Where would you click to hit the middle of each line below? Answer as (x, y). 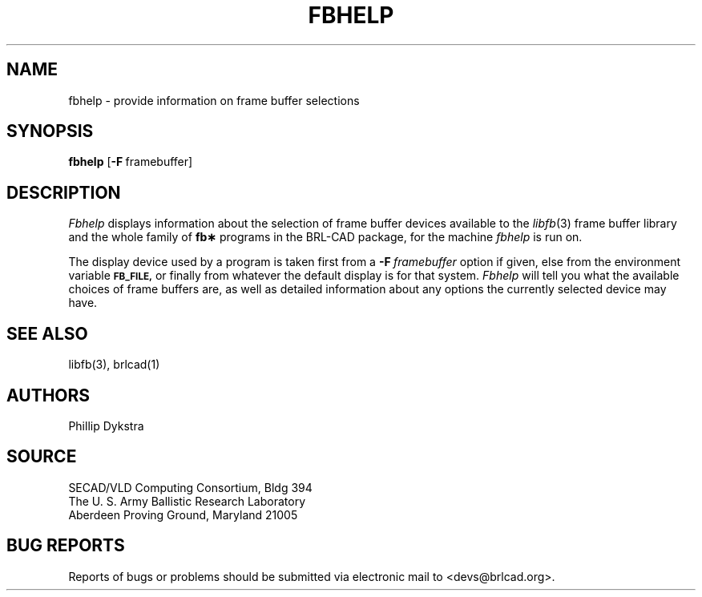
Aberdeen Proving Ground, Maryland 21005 (183, 514)
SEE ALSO (47, 333)
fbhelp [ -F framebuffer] (131, 162)
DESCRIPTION (64, 192)
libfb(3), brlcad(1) (114, 365)
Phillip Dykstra (106, 426)
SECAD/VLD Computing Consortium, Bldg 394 (190, 487)
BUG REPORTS (66, 546)
